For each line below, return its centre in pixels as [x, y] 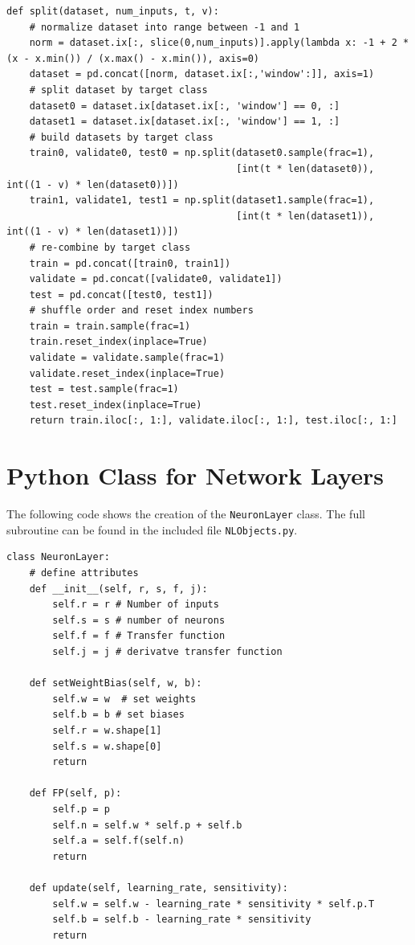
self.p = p [81, 809]
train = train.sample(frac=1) [110, 326]
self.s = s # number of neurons [139, 620]
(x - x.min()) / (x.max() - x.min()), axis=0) [133, 58]
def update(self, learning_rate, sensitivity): [159, 888]
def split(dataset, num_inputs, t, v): [113, 11]
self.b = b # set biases [118, 715]
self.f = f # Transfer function [139, 636]
